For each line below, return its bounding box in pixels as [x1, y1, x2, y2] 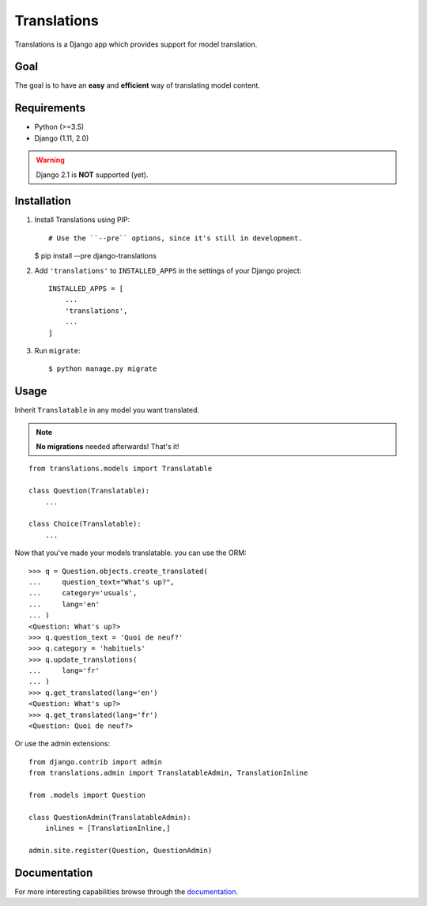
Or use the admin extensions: [14, 739, 111, 749]
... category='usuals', [28, 589, 138, 598]
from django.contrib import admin [28, 757, 162, 766]
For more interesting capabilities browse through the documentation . [14, 886, 239, 897]
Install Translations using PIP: [34, 215, 130, 225]
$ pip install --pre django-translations [34, 251, 157, 261]
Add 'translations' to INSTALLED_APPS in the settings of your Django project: [34, 266, 302, 275]
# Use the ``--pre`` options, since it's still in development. [48, 233, 304, 243]
